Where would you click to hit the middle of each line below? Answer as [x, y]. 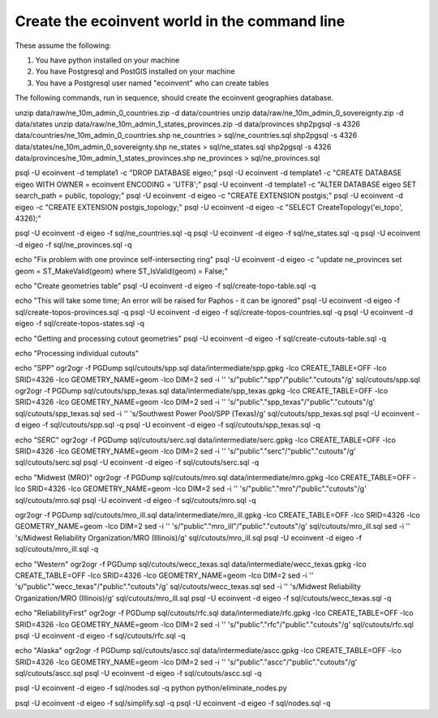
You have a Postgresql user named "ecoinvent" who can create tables [152, 83]
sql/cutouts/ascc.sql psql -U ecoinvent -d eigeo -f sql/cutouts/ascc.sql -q [138, 673]
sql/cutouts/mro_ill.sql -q [57, 549]
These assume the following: [63, 45]
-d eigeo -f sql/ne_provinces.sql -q [73, 244]
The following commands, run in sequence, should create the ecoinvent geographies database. [174, 98]
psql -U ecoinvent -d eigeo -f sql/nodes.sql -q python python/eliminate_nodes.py [151, 688]
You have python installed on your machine [107, 60]
